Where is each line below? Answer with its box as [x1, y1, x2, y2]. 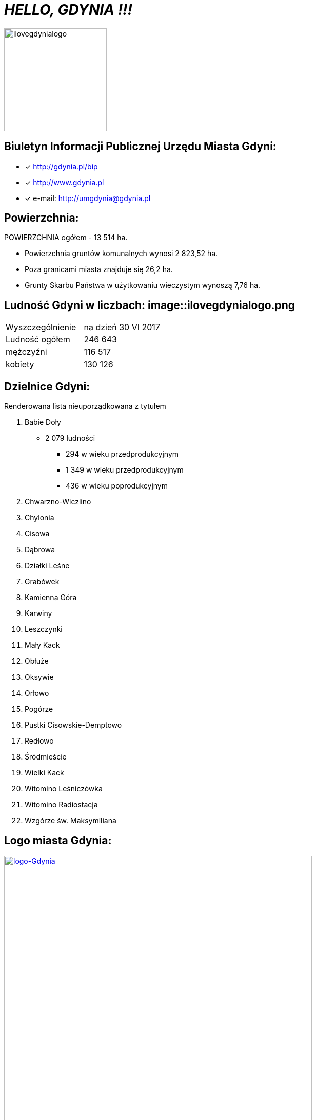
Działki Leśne [25, 561, 70, 570]
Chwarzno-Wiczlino [25, 497, 91, 507]
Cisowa [25, 529, 50, 538]
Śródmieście [25, 752, 67, 762]
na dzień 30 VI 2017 [84, 322, 160, 333]
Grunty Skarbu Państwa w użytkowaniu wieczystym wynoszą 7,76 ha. [25, 281, 261, 290]
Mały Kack [25, 641, 60, 650]
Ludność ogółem [6, 334, 70, 345]
